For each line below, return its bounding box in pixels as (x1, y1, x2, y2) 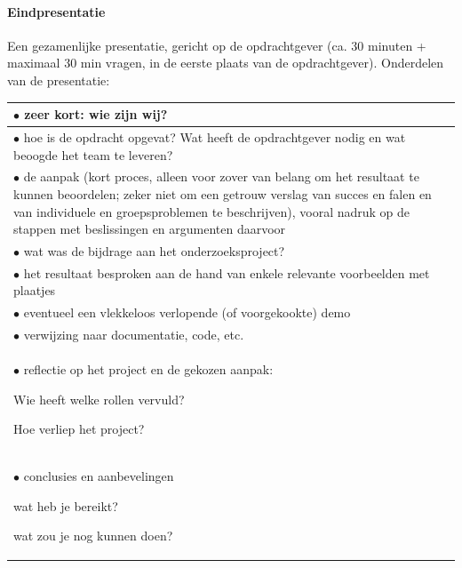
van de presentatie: (7, 70, 110, 89)
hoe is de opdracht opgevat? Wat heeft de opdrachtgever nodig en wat (23, 127, 406, 146)
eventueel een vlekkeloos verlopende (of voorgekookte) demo (23, 303, 351, 322)
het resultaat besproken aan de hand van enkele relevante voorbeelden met (23, 263, 430, 282)
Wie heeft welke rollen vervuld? (13, 389, 185, 408)
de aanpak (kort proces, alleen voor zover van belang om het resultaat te (23, 167, 419, 186)
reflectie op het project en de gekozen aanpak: (23, 359, 274, 378)
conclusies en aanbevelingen (23, 466, 174, 484)
